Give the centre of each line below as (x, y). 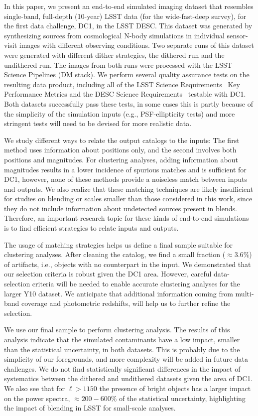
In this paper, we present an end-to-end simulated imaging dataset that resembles (129, 6)
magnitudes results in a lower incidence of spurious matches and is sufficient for (125, 169)
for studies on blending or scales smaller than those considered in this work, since (128, 199)
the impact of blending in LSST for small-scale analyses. (90, 408)
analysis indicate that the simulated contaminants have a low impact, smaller (122, 339)
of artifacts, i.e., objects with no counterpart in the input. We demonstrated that (128, 264)
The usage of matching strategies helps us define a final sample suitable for (119, 244)
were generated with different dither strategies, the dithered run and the (114, 55)
